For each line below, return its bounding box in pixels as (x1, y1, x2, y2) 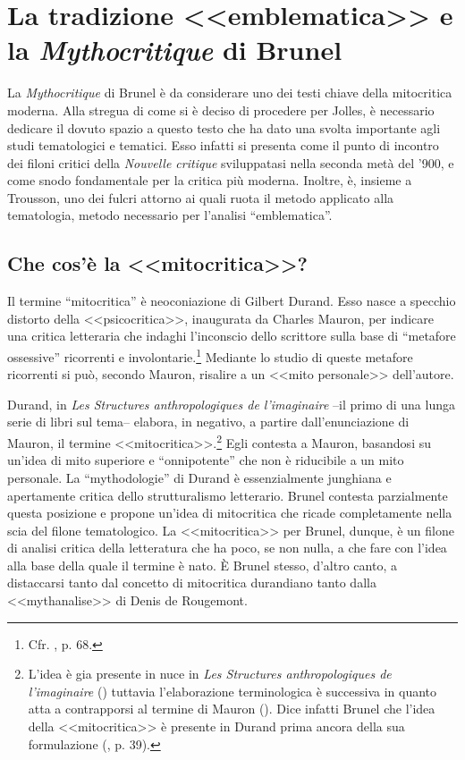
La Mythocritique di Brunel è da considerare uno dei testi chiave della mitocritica (7, 83, 452, 102)
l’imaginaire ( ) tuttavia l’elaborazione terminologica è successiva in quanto (28, 681, 437, 700)
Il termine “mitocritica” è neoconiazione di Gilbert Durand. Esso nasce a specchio (7, 291, 456, 310)
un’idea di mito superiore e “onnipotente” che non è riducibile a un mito (7, 451, 404, 469)
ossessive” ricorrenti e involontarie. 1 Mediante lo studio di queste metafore (7, 345, 413, 366)
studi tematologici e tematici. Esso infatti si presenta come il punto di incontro (7, 136, 439, 155)
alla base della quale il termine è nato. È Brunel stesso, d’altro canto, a (7, 555, 397, 574)
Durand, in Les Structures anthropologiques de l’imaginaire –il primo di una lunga (7, 394, 455, 413)
